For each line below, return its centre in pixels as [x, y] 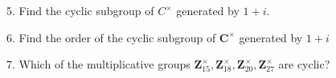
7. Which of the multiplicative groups [98, 64]
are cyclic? [304, 64]
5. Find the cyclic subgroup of [80, 10]
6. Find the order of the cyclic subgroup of [111, 37]
